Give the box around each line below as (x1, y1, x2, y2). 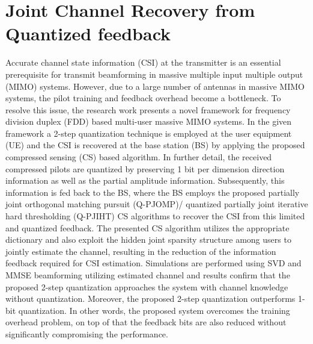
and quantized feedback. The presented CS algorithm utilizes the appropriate (5, 221, 290, 234)
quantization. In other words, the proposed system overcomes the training (18, 304, 290, 316)
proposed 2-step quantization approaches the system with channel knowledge (5, 280, 288, 293)
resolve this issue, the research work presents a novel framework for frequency (5, 103, 291, 116)
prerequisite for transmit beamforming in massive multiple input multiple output (5, 67, 303, 80)
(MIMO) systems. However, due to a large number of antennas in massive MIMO (5, 80, 305, 92)
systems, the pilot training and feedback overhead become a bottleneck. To (5, 92, 281, 104)
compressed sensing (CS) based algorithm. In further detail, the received (5, 151, 272, 163)
